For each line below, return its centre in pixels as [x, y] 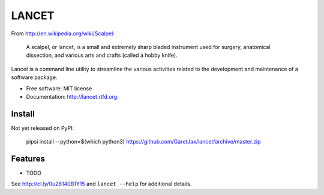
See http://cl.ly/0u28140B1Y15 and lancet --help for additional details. [101, 184]
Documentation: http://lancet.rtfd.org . [73, 96]
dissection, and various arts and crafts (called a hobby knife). [102, 55]
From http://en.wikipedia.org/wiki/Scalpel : [63, 33]
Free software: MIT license [59, 88]
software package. [34, 77]
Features [28, 159]
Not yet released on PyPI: [43, 128]
